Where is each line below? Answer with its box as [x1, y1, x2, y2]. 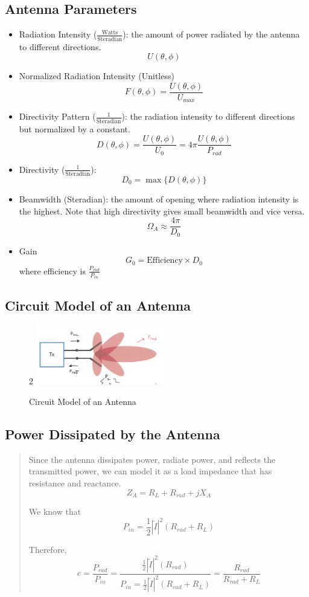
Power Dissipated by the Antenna [5, 424, 220, 443]
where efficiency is [19, 264, 86, 277]
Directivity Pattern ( [19, 110, 96, 123]
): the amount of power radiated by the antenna [123, 28, 300, 40]
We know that [28, 505, 81, 517]
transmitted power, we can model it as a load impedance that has [28, 465, 272, 477]
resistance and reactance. [28, 476, 121, 489]
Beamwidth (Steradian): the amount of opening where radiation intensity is [19, 192, 299, 205]
